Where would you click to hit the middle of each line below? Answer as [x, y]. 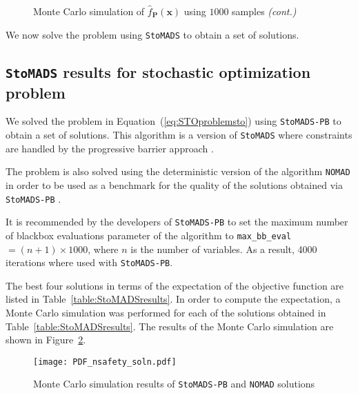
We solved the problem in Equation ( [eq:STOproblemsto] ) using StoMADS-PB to [173, 121]
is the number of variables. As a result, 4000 [224, 249]
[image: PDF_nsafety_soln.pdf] [105, 362]
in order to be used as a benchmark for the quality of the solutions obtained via [174, 184]
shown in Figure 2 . [46, 340]
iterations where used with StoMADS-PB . [89, 262]
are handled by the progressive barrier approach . [110, 148]
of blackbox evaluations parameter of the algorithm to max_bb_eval [149, 235]
